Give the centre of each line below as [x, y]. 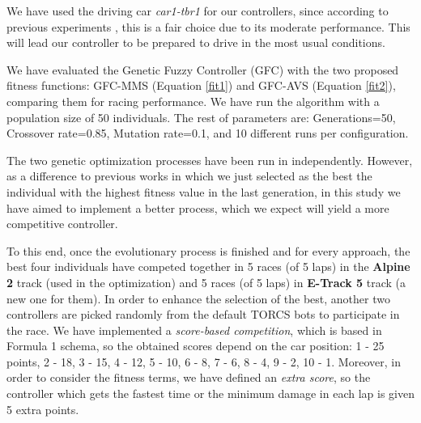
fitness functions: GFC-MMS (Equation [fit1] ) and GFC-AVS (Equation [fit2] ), [201, 85]
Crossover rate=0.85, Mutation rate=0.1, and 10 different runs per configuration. [208, 133]
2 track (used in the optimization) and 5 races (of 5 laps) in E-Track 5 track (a [206, 282]
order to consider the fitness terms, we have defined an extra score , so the [189, 377]
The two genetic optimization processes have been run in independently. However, [210, 160]
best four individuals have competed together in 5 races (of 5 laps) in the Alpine [208, 266]
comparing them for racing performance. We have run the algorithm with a [193, 101]
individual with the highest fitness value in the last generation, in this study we [204, 191]
